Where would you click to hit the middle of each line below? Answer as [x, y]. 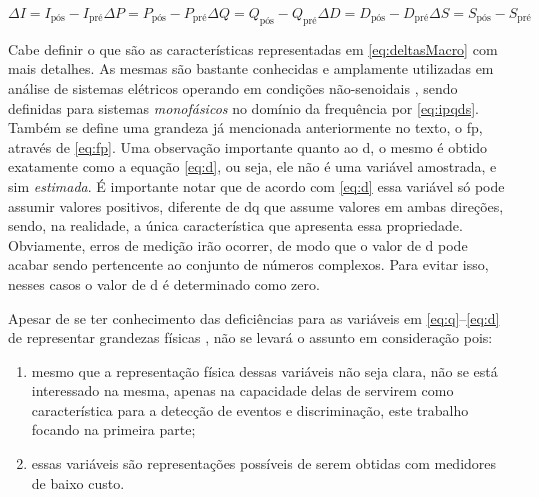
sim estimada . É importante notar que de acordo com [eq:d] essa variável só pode [256, 185]
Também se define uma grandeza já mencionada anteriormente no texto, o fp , [245, 127]
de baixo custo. [78, 482]
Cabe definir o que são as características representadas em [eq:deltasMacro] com [253, 48]
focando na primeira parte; [113, 429]
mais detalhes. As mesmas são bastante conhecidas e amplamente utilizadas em [251, 68]
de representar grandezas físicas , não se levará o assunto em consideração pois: [250, 337]
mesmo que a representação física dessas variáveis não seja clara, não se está [264, 370]
